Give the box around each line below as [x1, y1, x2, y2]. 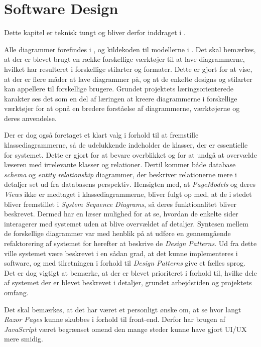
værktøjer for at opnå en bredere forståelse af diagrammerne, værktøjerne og [4, 103, 240, 113]
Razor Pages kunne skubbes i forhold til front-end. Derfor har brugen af [4, 314, 225, 324]
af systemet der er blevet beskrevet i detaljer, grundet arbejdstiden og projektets [4, 277, 252, 288]
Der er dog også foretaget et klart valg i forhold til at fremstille [4, 130, 199, 140]
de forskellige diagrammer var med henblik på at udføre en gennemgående [4, 228, 231, 239]
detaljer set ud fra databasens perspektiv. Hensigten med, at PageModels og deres [4, 179, 255, 189]
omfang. [4, 287, 29, 297]
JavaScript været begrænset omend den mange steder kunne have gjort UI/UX [4, 323, 247, 334]
